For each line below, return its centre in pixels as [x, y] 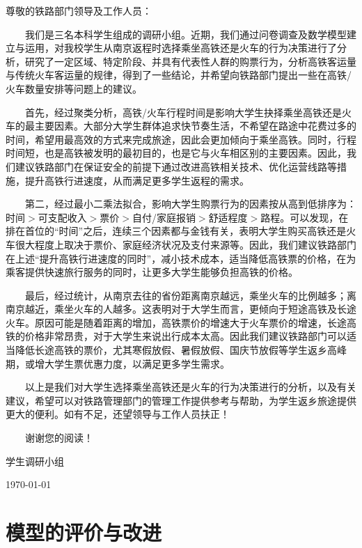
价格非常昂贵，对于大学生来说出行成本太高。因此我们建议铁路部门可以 [186, 336]
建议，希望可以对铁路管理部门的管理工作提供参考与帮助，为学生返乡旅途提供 [181, 400]
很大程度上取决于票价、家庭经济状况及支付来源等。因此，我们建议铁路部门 [186, 244]
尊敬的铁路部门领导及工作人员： [79, 10]
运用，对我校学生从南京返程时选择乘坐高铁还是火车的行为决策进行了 [181, 48]
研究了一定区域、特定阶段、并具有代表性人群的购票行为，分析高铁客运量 [190, 61]
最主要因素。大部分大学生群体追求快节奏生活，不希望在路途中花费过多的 [190, 126]
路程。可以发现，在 [305, 217]
